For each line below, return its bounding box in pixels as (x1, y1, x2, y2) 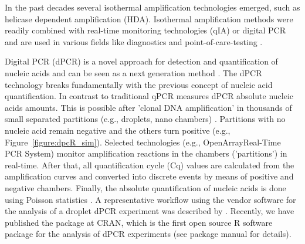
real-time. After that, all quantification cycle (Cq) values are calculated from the (5, 158, 294, 171)
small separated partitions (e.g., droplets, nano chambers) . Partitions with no (5, 113, 286, 125)
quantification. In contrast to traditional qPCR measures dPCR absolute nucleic (5, 90, 293, 102)
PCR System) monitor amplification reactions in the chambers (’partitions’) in (5, 147, 287, 160)
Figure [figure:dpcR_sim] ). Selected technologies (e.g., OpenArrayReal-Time (5, 135, 281, 148)
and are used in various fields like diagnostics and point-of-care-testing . (5, 35, 263, 48)
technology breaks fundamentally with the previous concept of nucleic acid (5, 78, 273, 90)
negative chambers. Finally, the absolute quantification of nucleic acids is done (5, 181, 286, 194)
